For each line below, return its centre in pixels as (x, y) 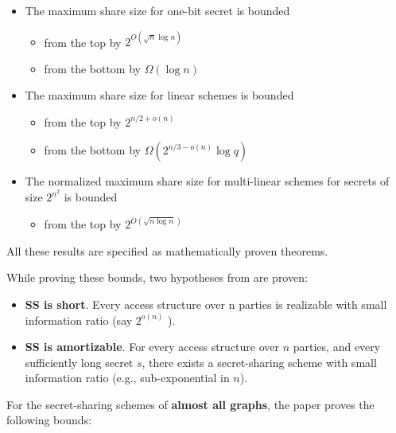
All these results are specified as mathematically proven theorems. (167, 250)
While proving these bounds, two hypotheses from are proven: (157, 277)
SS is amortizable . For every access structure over (152, 347)
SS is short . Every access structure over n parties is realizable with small (206, 304)
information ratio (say (79, 320)
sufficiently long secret (79, 362)
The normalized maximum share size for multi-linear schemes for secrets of (207, 181)
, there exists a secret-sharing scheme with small (259, 362)
